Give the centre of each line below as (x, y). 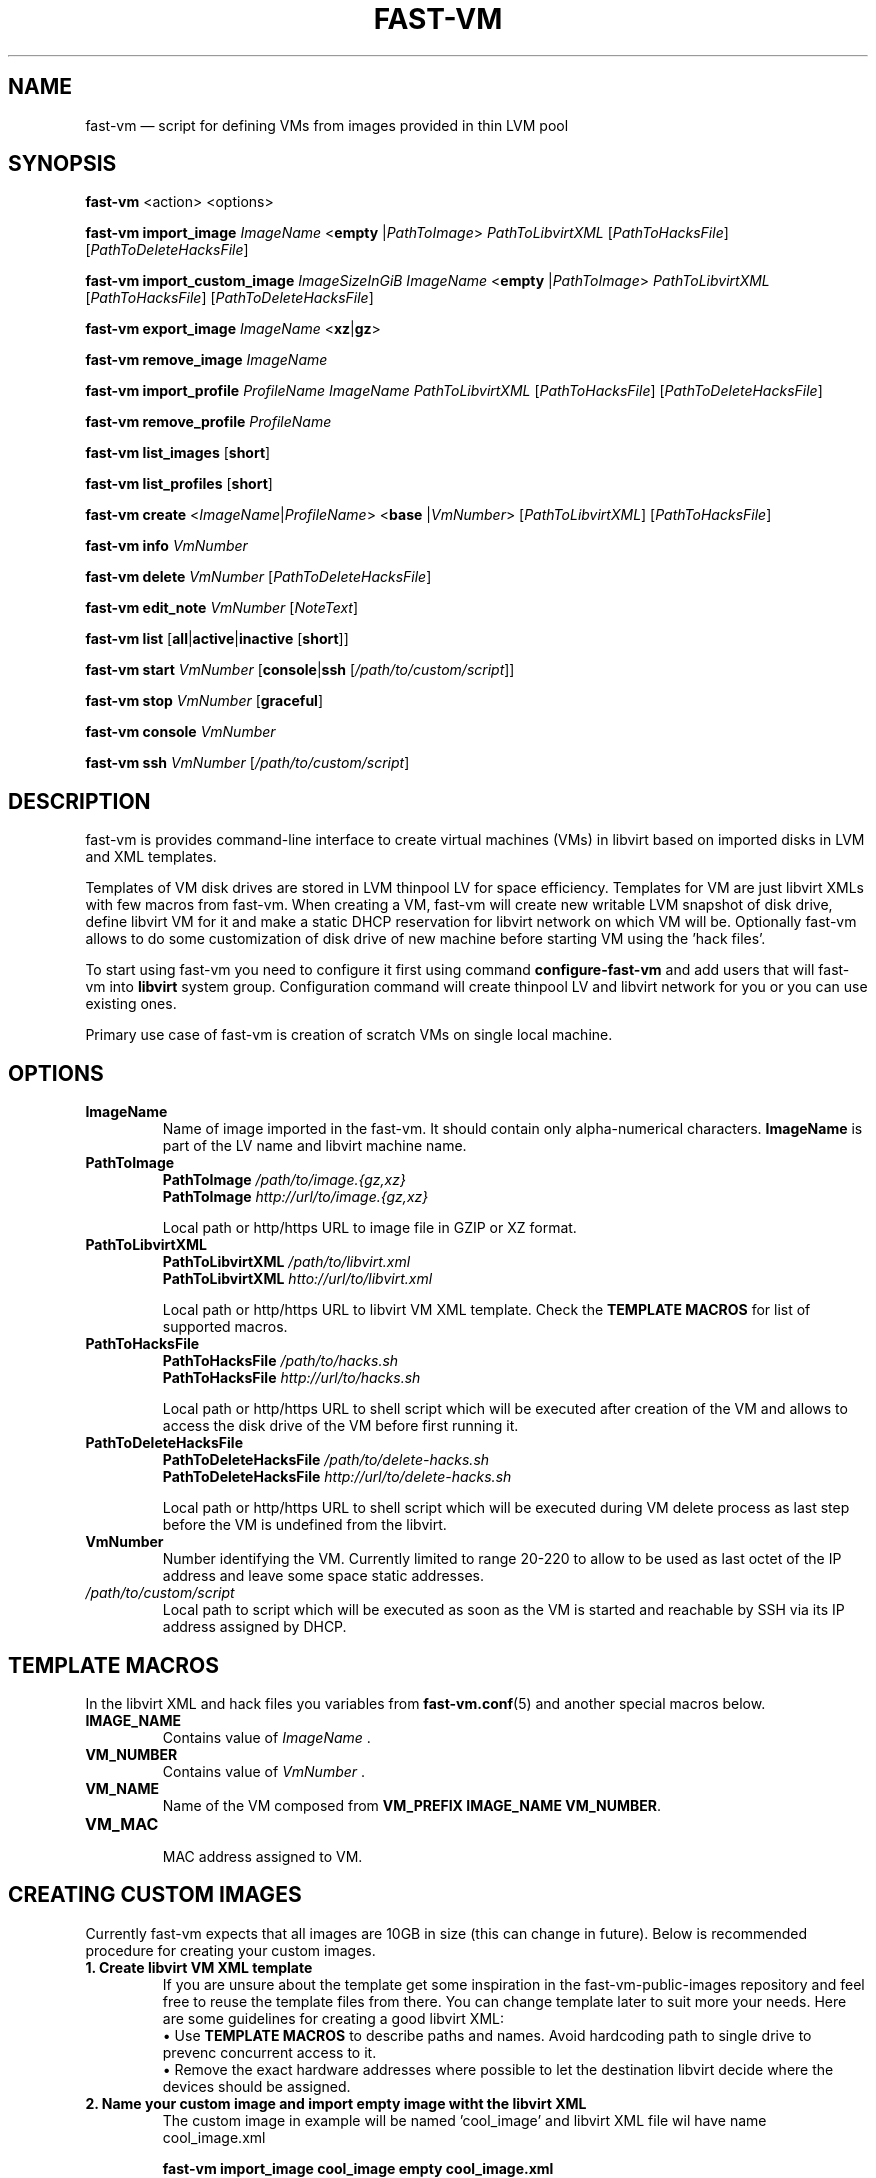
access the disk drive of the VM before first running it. (340, 1426)
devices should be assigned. (256, 2086)
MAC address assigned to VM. (262, 1856)
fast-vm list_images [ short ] (178, 453)
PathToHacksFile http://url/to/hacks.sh (291, 1378)
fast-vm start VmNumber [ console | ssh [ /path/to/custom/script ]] (300, 670)
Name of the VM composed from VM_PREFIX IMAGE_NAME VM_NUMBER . (412, 1805)
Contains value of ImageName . (266, 1737)
